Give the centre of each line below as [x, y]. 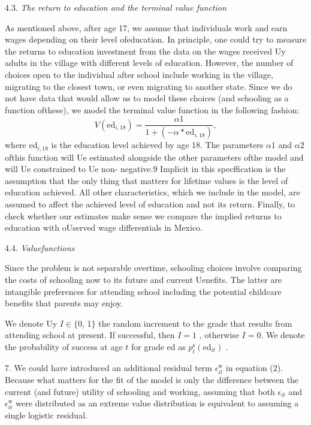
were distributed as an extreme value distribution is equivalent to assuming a [157, 403]
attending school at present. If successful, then [90, 335]
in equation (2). [254, 367]
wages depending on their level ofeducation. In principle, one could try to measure [156, 39]
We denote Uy [31, 323]
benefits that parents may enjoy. [64, 303]
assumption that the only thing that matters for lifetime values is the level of [147, 180]
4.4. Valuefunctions [40, 247]
